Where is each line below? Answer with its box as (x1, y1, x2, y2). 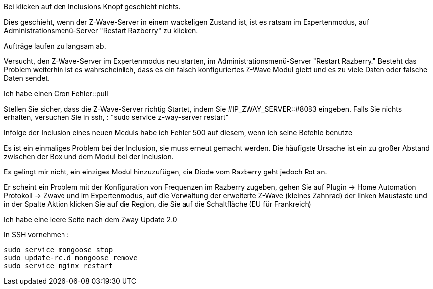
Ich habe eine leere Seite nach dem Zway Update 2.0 (4, 215, 177, 224)
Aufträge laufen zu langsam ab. (4, 42, 106, 50)
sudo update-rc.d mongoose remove (4, 254, 138, 262)
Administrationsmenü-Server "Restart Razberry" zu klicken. (4, 26, 198, 35)
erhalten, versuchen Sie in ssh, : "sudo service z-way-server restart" (4, 113, 229, 121)
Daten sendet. (4, 74, 50, 82)
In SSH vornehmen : (4, 231, 69, 239)
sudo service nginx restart (4, 262, 113, 270)
